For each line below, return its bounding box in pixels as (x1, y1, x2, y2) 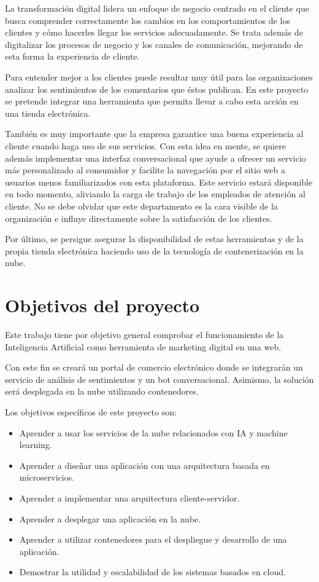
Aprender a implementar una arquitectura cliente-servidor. (19, 491, 240, 504)
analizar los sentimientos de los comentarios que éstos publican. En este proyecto (5, 82, 309, 95)
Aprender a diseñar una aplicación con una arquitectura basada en (19, 458, 270, 471)
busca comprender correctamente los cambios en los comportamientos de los (5, 14, 290, 26)
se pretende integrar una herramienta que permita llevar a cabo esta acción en (5, 95, 299, 108)
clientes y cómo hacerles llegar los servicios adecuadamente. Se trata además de (5, 26, 303, 39)
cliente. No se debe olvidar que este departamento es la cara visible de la (5, 199, 278, 212)
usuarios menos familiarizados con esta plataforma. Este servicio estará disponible (5, 175, 313, 188)
